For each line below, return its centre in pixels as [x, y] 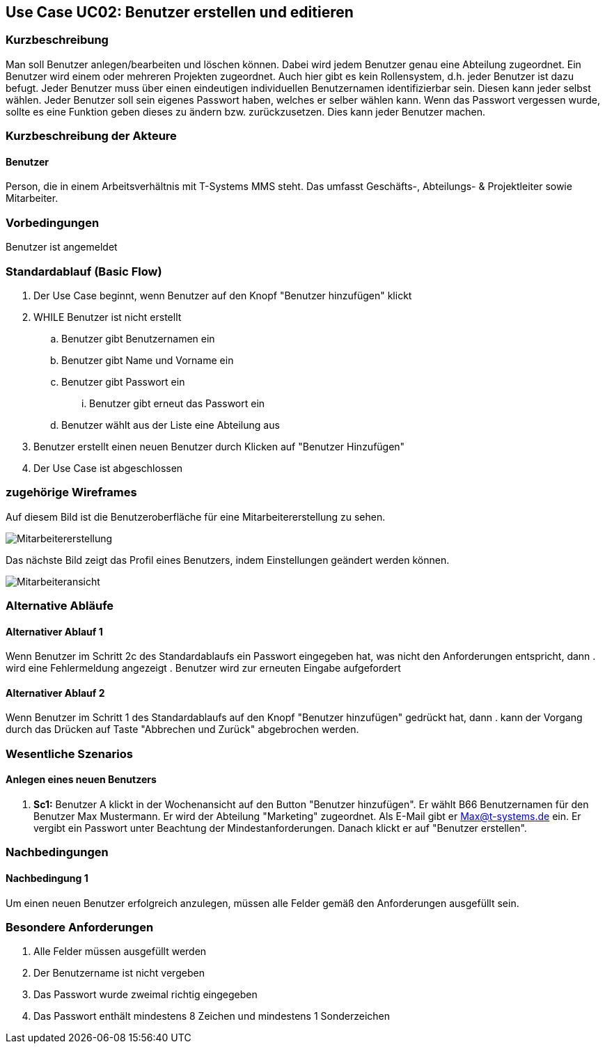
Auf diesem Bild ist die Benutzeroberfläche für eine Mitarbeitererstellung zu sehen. [196, 516]
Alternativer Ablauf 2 [55, 693]
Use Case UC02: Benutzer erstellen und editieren [180, 12]
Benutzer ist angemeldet [62, 247]
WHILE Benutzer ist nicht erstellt [108, 317]
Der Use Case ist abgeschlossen [108, 468]
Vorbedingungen [53, 222]
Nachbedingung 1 [47, 878]
